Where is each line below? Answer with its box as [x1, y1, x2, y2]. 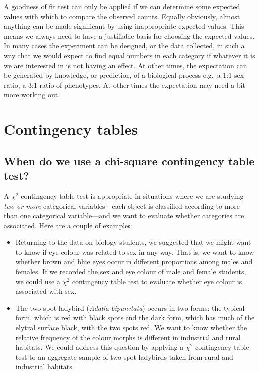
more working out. [4, 89, 60, 100]
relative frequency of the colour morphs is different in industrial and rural [15, 332, 241, 342]
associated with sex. [15, 286, 77, 296]
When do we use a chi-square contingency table [4, 153, 255, 168]
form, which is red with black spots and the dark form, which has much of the [15, 312, 255, 323]
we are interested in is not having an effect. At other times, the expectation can [4, 60, 247, 70]
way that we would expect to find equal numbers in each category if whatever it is [4, 50, 255, 60]
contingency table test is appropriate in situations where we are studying [21, 190, 244, 201]
